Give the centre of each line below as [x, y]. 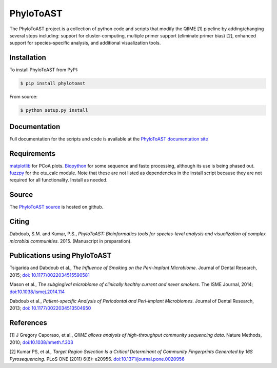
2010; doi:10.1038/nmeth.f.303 [42, 342]
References [28, 323]
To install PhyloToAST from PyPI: [44, 70]
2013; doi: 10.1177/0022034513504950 [50, 308]
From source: [24, 97]
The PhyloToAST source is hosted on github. [56, 207]
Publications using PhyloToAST [61, 255]
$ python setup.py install [54, 110]
